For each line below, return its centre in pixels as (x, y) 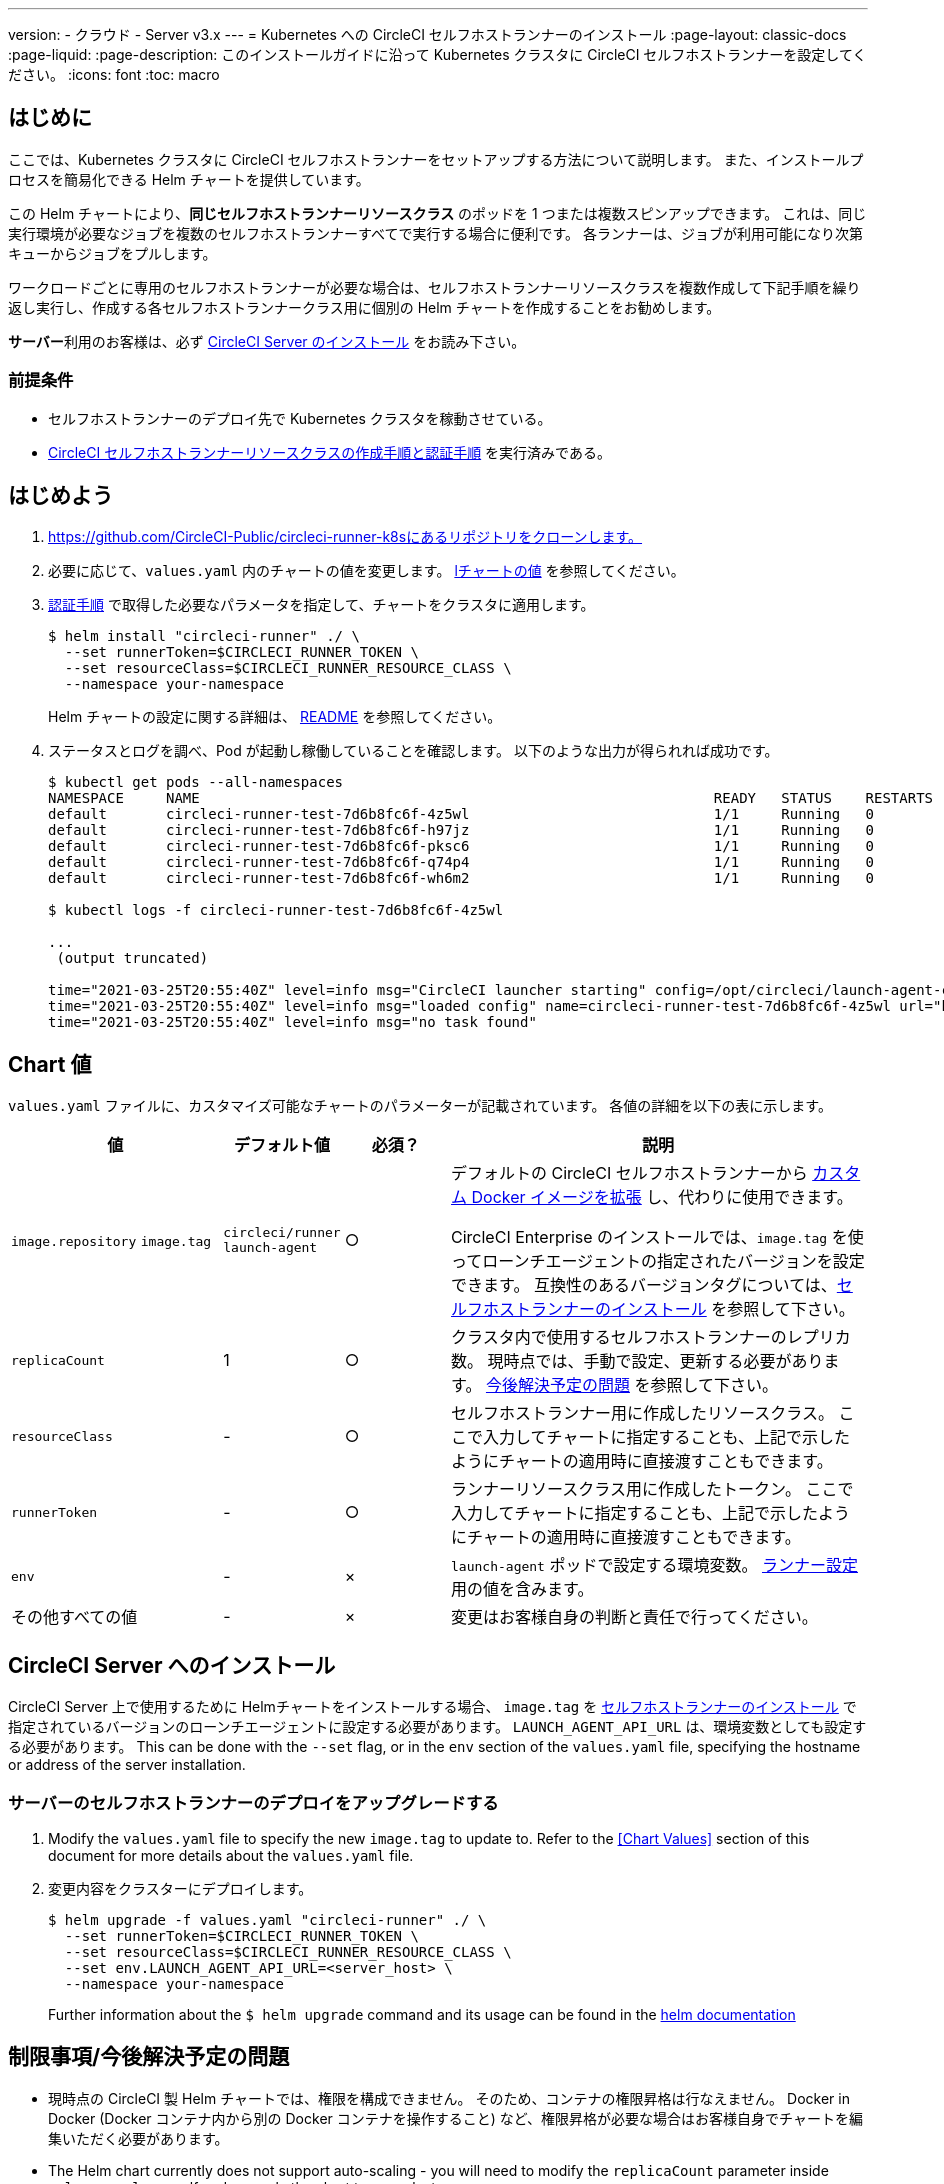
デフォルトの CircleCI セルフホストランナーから (629, 1173)
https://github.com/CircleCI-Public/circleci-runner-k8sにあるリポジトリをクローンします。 (345, 537)
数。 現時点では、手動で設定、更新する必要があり (637, 1361)
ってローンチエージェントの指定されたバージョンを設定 (658, 1261)
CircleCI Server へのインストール (172, 1665)
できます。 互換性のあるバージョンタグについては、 (644, 1285)
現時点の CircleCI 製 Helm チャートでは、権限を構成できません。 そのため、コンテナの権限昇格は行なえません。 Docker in (449, 2098)
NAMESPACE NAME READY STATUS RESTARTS (491, 798)
